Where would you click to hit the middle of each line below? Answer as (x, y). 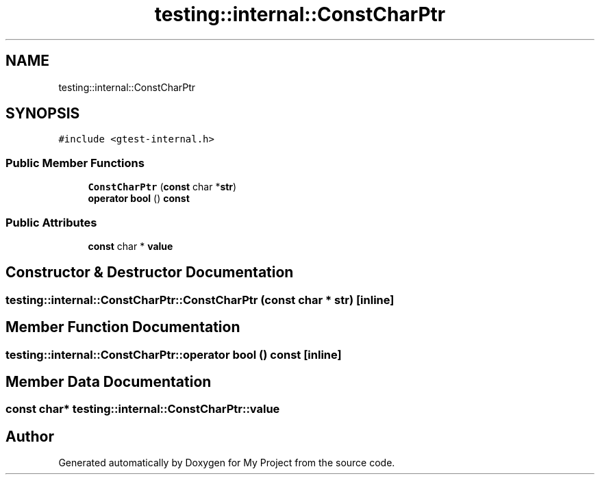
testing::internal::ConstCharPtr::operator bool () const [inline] (174, 354)
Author (30, 436)
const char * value (130, 246)
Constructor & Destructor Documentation (150, 273)
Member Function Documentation (123, 327)
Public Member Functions (75, 163)
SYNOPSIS (43, 114)
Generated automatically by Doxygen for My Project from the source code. (227, 463)
